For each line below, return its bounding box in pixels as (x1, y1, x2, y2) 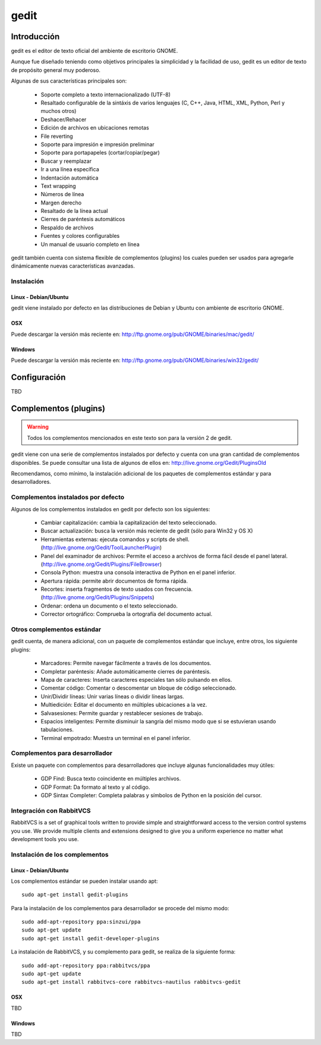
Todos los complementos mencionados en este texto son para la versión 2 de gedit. (27, 434, 232, 441)
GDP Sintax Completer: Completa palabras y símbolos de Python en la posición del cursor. (40, 792, 262, 799)
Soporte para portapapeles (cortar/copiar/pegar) (40, 149, 160, 156)
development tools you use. (11, 835, 79, 842)
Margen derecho (40, 199, 82, 206)
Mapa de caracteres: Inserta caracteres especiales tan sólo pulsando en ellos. (40, 676, 232, 683)
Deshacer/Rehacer (40, 116, 87, 123)
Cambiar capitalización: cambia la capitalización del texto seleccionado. (40, 519, 217, 526)
